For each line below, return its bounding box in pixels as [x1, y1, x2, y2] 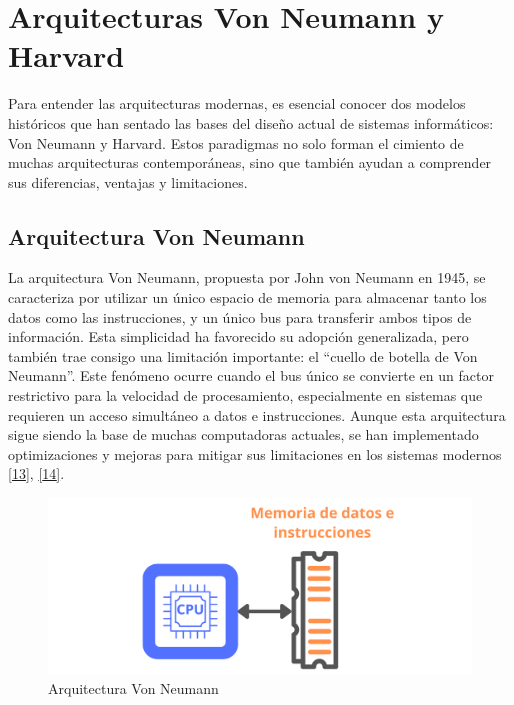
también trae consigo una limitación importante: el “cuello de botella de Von [8, 345, 478, 366]
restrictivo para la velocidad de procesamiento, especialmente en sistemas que [8, 385, 483, 406]
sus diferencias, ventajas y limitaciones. [8, 171, 248, 192]
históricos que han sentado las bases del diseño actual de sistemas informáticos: [8, 112, 494, 133]
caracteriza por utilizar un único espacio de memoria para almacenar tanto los [8, 287, 487, 308]
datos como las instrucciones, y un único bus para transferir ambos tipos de [8, 306, 472, 327]
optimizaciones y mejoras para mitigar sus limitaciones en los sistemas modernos [8, 443, 502, 464]
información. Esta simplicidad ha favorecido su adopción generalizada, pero [8, 326, 469, 347]
